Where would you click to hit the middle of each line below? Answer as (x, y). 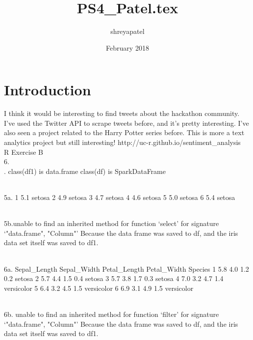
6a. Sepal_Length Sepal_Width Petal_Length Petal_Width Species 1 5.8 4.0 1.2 (126, 269)
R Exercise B (24, 152)
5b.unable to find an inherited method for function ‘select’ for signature (112, 223)
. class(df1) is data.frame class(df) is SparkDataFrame (85, 171)
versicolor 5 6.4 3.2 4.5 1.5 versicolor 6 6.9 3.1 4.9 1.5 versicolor (99, 288)
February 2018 (127, 47)
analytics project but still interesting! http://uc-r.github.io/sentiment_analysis (122, 142)
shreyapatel (127, 31)
